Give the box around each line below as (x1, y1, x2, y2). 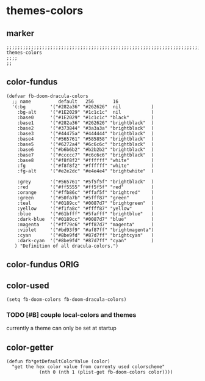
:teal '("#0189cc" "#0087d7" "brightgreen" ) (17, 200, 154, 206)
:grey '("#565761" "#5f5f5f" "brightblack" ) (17, 179, 154, 185)
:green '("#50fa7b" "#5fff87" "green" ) (17, 194, 154, 201)
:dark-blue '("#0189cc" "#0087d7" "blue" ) (17, 216, 154, 222)
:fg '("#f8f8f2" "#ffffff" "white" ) (17, 163, 154, 169)
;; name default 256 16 (12, 98, 119, 105)
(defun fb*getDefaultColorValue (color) (6, 358, 111, 364)
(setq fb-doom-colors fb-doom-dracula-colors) (6, 297, 127, 303)
